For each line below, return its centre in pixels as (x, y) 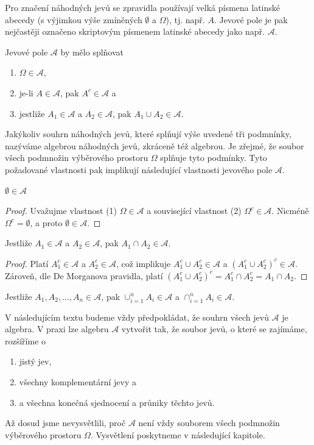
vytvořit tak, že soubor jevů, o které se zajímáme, (214, 329)
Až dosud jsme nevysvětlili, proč (65, 423)
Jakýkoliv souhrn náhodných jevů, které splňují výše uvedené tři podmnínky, (148, 134)
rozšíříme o (26, 340)
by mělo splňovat (92, 52)
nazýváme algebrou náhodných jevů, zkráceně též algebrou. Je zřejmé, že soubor (155, 145)
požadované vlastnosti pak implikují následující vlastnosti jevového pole (139, 169)
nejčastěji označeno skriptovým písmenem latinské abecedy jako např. (135, 31)
